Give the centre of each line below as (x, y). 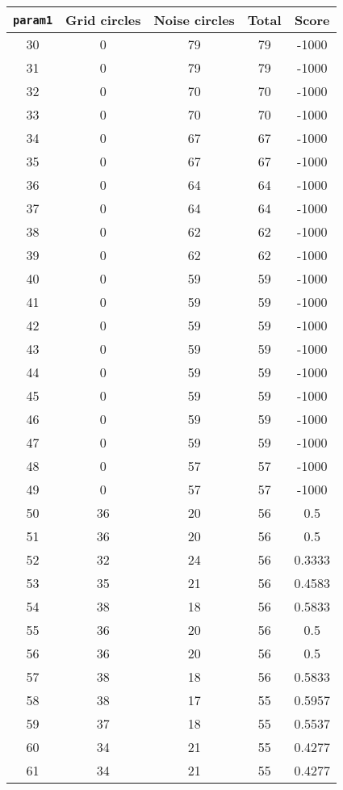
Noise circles (194, 20)
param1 (33, 20)
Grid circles (103, 20)
